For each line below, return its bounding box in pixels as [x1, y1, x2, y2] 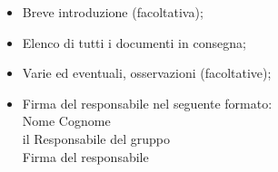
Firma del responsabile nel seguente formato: [22, 93, 273, 112]
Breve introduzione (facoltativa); [22, 3, 204, 21]
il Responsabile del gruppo [22, 129, 170, 148]
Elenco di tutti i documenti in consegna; [22, 33, 246, 52]
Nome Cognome [22, 111, 111, 130]
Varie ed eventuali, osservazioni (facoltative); [22, 63, 272, 82]
